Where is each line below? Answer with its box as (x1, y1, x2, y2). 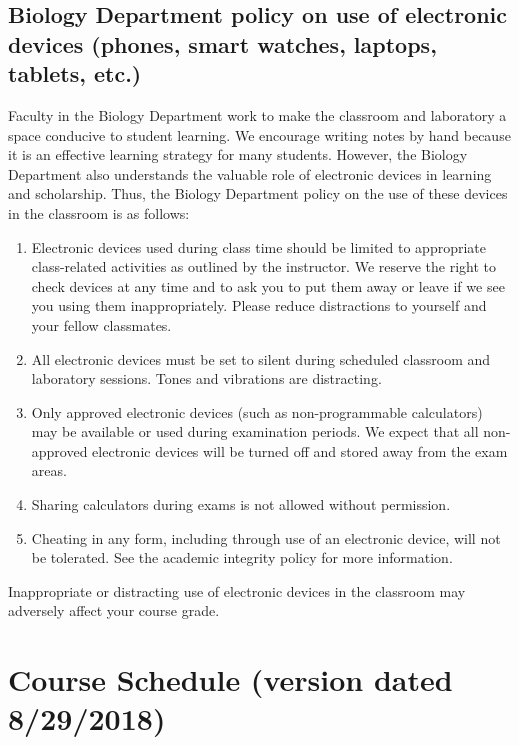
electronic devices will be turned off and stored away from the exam (92, 440, 508, 461)
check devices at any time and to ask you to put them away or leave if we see (31, 275, 505, 296)
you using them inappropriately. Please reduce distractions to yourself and (31, 295, 487, 316)
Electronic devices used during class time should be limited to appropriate (31, 236, 486, 257)
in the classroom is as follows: (8, 202, 190, 223)
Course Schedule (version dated (8, 659, 453, 700)
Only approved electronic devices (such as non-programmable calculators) (31, 401, 483, 422)
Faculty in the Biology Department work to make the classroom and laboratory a (8, 104, 507, 125)
